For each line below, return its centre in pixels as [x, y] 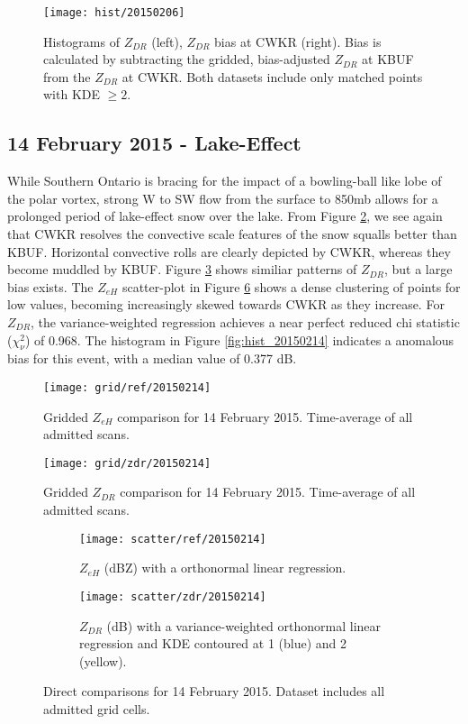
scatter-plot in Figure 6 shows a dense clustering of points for [291, 286]
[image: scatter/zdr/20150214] [173, 596]
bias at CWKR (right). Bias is [298, 41]
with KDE [72, 94]
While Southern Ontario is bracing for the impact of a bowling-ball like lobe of [225, 181]
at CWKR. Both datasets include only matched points [272, 76]
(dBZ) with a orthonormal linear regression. [225, 568]
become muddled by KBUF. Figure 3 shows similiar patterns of [182, 269]
